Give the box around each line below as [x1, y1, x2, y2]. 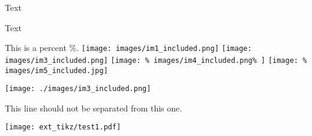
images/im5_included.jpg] [5, 66, 108, 75]
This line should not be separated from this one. [5, 101, 182, 114]
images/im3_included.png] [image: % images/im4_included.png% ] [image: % [5, 56, 307, 65]
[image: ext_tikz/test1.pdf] [5, 123, 121, 132]
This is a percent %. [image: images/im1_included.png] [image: [5, 41, 252, 54]
